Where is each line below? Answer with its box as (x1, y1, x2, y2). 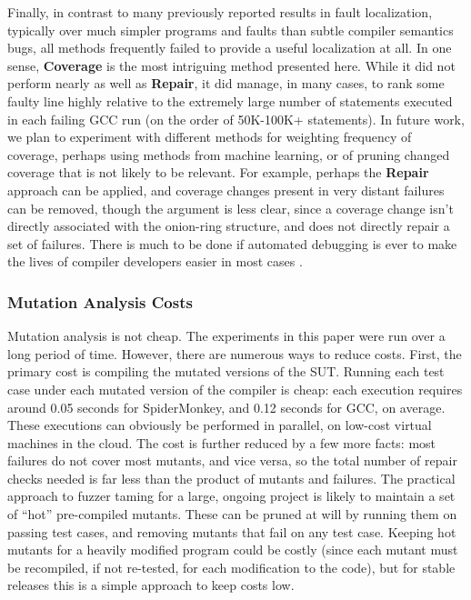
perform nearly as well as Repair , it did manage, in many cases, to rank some (7, 74, 445, 93)
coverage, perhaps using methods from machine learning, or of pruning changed (7, 145, 450, 164)
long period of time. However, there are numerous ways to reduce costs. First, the (7, 344, 462, 363)
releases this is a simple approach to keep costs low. (7, 575, 295, 595)
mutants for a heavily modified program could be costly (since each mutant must (7, 540, 458, 559)
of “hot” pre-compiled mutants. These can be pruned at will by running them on (7, 505, 457, 524)
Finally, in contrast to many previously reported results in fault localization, (7, 3, 433, 21)
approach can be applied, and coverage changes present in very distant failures (7, 180, 445, 199)
